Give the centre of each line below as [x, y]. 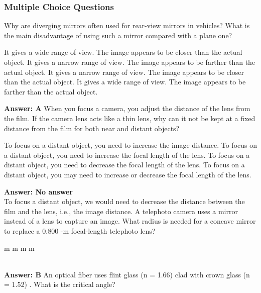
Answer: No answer [38, 191]
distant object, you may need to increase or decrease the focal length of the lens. [128, 174]
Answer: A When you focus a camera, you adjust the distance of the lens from [127, 108]
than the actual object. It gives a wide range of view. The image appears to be [125, 82]
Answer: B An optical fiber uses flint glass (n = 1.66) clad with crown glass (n [127, 274]
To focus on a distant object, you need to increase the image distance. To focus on [130, 145]
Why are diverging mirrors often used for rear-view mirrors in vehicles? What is [127, 25]
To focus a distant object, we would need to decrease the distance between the [124, 201]
